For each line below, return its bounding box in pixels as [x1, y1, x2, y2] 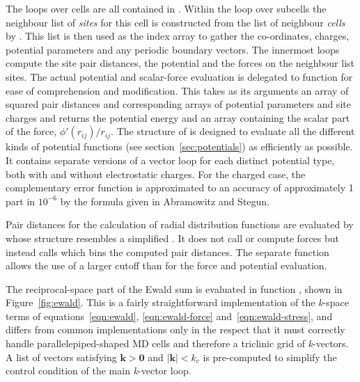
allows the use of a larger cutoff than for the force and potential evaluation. [6, 258, 327, 273]
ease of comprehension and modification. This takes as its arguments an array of [6, 83, 349, 97]
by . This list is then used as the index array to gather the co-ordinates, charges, [6, 29, 350, 43]
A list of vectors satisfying [6, 349, 117, 364]
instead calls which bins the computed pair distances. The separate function [6, 244, 329, 259]
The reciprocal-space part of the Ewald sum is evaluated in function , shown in [6, 281, 343, 296]
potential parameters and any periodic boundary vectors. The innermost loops [6, 42, 340, 56]
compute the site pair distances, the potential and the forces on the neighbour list [6, 56, 355, 70]
